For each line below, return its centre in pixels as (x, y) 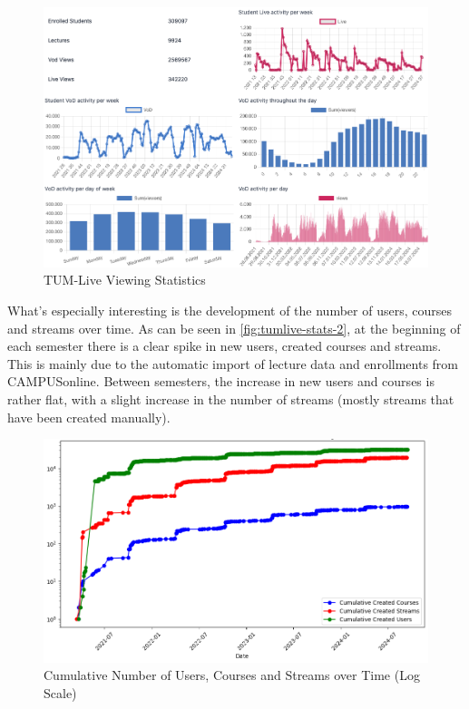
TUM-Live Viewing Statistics (125, 280)
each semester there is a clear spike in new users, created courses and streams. (225, 346)
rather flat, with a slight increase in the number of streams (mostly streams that (231, 399)
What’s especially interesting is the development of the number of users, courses (230, 311)
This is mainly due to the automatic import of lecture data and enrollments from (233, 363)
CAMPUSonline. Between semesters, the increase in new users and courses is (221, 381)
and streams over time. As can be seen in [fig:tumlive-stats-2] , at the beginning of (234, 328)
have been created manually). (89, 417)
